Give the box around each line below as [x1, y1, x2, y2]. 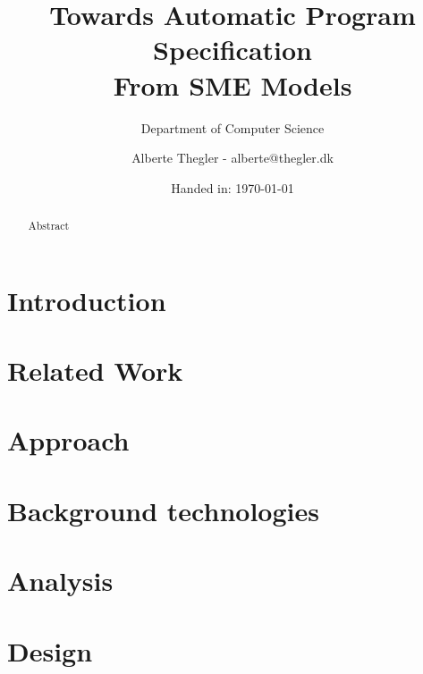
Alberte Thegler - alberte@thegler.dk [131, 148, 334, 167]
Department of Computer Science [140, 118, 325, 137]
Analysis [7, 562, 114, 599]
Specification [153, 31, 312, 68]
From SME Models [113, 66, 352, 103]
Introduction [7, 282, 166, 318]
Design [7, 632, 93, 669]
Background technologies [7, 492, 319, 528]
